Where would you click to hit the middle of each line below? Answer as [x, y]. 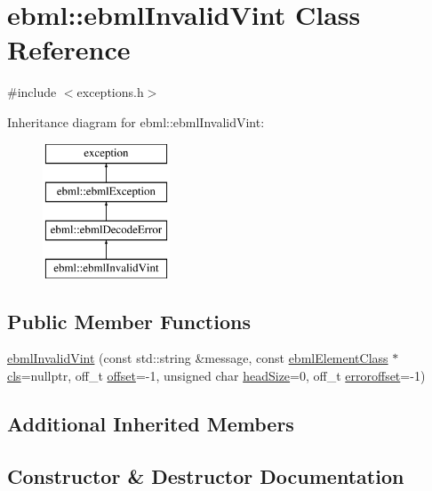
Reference [69, 49]
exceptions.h [110, 92]
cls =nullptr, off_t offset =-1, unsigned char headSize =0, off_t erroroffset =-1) [216, 376]
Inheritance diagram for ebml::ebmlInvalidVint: [136, 121]
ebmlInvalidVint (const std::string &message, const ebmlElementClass [198, 358]
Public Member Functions [129, 321]
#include [32, 92]
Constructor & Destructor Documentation [206, 475]
